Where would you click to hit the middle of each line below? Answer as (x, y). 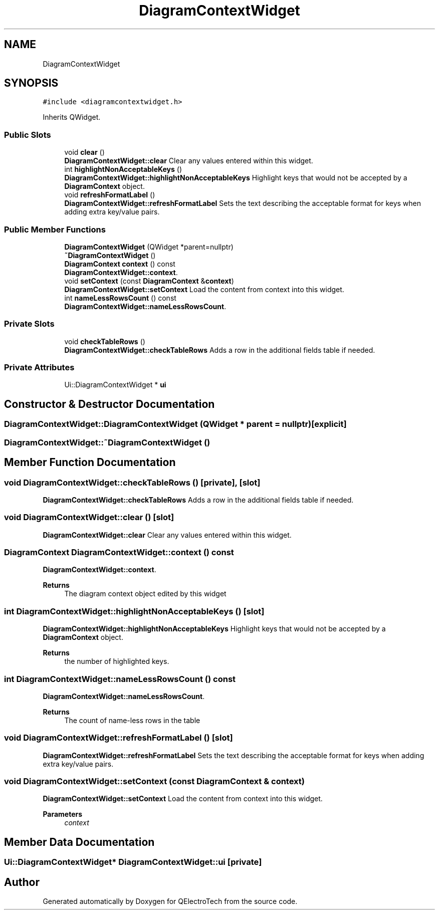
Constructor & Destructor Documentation (109, 404)
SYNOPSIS (31, 83)
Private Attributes (39, 368)
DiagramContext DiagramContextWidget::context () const (119, 552)
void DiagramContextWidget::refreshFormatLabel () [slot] (119, 738)
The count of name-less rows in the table (132, 720)
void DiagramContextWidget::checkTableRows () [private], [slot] (132, 482)
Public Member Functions (55, 229)
